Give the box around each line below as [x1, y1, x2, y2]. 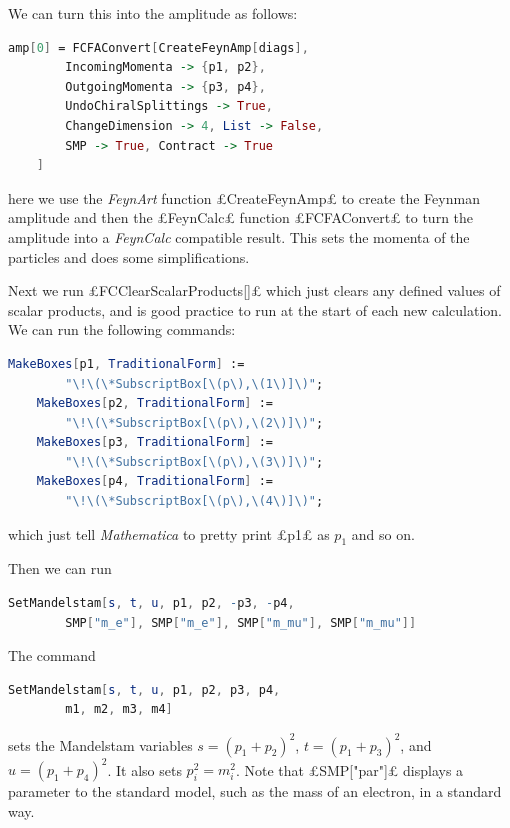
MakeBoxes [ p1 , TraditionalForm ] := [8, 356, 245, 371]
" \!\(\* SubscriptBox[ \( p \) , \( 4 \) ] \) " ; [65, 494, 324, 509]
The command [8, 645, 96, 666]
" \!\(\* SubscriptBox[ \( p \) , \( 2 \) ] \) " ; [65, 415, 324, 430]
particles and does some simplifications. [8, 246, 250, 267]
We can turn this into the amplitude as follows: [8, 3, 298, 23]
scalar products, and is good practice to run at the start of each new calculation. [8, 299, 503, 320]
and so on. [351, 523, 415, 544]
